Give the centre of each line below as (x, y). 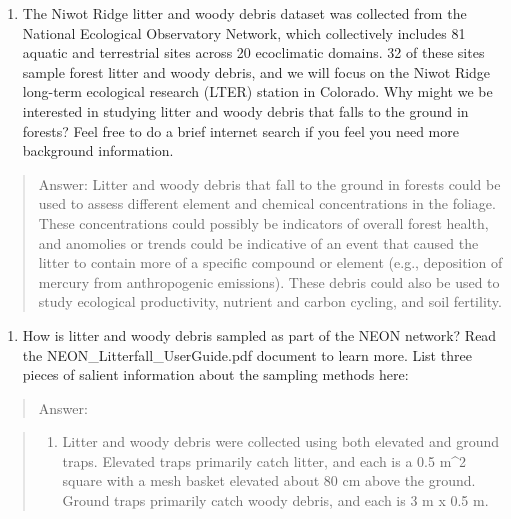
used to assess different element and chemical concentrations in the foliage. (267, 203)
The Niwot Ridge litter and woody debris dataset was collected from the (244, 13)
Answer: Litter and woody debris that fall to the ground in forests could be (269, 183)
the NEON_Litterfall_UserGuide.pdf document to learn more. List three (247, 354)
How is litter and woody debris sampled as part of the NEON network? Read (259, 334)
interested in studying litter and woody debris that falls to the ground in (245, 110)
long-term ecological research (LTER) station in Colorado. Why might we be (257, 91)
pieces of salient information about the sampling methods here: (215, 374)
